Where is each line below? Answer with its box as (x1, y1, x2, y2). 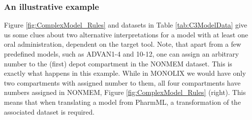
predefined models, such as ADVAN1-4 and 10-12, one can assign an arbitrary (4, 49, 239, 59)
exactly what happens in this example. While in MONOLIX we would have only (4, 68, 246, 78)
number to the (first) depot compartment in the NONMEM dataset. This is (4, 58, 232, 68)
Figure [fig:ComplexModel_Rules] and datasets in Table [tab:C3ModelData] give (4, 20, 248, 30)
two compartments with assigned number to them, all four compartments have (4, 77, 241, 88)
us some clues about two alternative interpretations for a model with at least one (4, 29, 248, 39)
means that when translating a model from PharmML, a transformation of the (4, 96, 241, 107)
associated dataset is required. (4, 106, 94, 117)
